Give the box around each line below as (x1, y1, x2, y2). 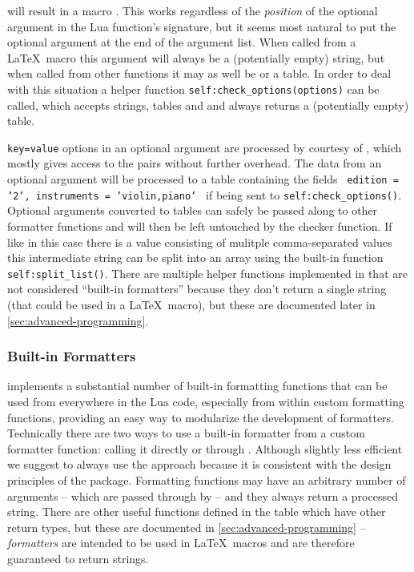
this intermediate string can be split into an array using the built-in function (7, 249, 384, 266)
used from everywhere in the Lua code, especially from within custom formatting (7, 393, 404, 409)
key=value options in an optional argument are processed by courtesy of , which (7, 139, 402, 155)
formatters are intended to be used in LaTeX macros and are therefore (7, 534, 355, 551)
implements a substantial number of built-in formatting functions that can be (7, 377, 388, 394)
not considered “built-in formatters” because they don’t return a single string (7, 280, 387, 297)
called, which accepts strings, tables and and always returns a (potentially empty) (7, 96, 409, 113)
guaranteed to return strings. (7, 550, 149, 566)
